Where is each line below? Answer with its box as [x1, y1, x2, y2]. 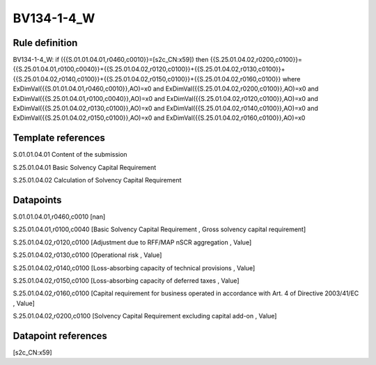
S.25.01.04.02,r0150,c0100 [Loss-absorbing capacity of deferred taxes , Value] [13, 276, 240, 285]
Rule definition [13, 37, 78, 49]
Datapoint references [13, 329, 108, 341]
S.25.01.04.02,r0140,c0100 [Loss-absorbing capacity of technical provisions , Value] [13, 263, 256, 272]
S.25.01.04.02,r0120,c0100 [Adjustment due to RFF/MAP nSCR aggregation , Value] [13, 238, 252, 247]
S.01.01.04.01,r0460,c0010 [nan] [13, 212, 106, 221]
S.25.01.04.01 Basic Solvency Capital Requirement [13, 163, 157, 171]
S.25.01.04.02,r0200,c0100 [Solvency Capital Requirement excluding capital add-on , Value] [13, 312, 277, 320]
